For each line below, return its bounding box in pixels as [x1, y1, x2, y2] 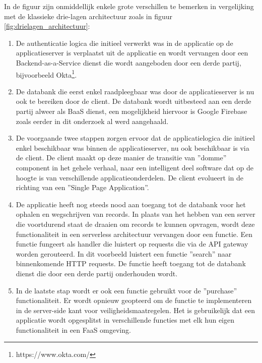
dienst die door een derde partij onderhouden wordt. [16, 268, 178, 278]
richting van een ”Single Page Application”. [16, 182, 149, 193]
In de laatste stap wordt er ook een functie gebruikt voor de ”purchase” [16, 285, 237, 295]
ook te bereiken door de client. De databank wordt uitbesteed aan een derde [16, 96, 251, 106]
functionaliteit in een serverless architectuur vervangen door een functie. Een [16, 228, 253, 239]
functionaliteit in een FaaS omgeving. [16, 324, 131, 335]
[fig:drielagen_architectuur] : [4, 21, 90, 31]
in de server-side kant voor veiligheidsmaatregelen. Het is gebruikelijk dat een [16, 305, 255, 315]
